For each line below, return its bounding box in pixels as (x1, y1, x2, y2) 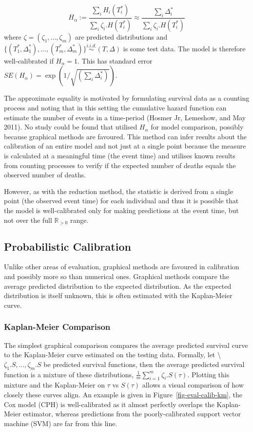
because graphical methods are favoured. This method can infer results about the (4, 131, 247, 141)
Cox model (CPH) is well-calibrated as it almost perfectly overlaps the (4, 399, 214, 409)
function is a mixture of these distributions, (4, 369, 134, 379)
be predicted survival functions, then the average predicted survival (43, 359, 245, 369)
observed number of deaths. (4, 170, 86, 180)
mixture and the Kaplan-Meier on (4, 380, 105, 390)
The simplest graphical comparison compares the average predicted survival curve (4, 340, 248, 350)
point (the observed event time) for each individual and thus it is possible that (4, 195, 239, 206)
